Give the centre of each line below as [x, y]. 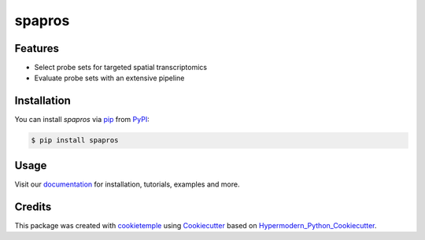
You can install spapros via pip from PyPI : [82, 120]
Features [37, 48]
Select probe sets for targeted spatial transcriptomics [121, 68]
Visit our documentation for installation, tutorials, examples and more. [127, 184]
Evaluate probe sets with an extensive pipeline [109, 78]
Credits [33, 207]
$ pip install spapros [75, 140]
